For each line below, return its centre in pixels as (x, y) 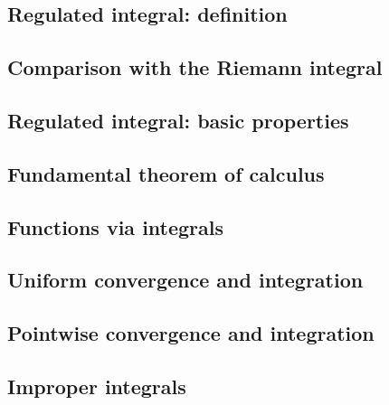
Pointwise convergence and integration (191, 333)
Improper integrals (97, 386)
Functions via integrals (116, 226)
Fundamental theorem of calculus (166, 173)
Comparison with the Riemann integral (195, 67)
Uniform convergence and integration (185, 280)
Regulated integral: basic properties (178, 120)
